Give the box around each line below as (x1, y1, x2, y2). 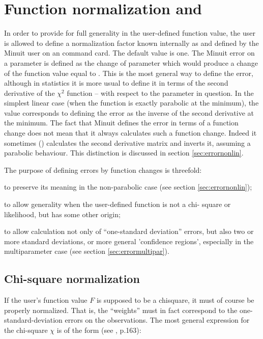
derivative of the (4, 87, 55, 98)
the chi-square (4, 324, 48, 335)
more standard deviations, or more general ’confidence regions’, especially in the (4, 236, 254, 246)
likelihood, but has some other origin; (4, 208, 121, 219)
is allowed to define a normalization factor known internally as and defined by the (4, 37, 259, 48)
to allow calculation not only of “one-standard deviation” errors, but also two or (4, 226, 254, 237)
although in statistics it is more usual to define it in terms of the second (4, 77, 228, 88)
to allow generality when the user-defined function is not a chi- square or (4, 199, 231, 210)
